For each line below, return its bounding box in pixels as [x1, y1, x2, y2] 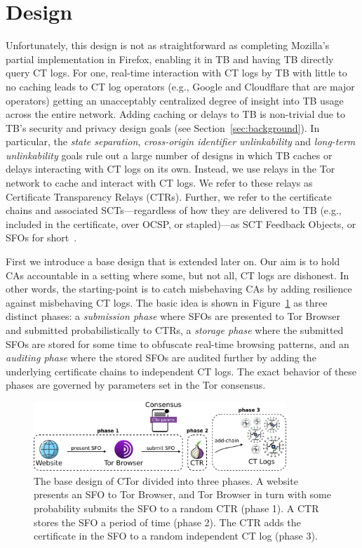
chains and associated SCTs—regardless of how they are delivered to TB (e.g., [6, 203, 342, 218]
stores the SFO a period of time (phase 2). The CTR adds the [34, 514, 301, 529]
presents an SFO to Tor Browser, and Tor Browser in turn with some [34, 487, 331, 502]
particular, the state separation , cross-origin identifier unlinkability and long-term [6, 134, 356, 149]
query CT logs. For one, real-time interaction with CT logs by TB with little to [6, 65, 347, 80]
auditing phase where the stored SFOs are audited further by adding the [6, 350, 316, 365]
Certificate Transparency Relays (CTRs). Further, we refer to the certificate [6, 189, 332, 203]
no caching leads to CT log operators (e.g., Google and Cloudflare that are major [6, 79, 355, 93]
